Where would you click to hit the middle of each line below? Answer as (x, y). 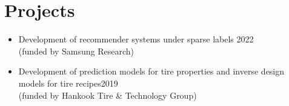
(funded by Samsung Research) (76, 51)
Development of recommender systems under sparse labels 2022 (136, 39)
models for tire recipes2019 (68, 83)
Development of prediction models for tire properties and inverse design (151, 71)
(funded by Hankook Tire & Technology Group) (108, 95)
